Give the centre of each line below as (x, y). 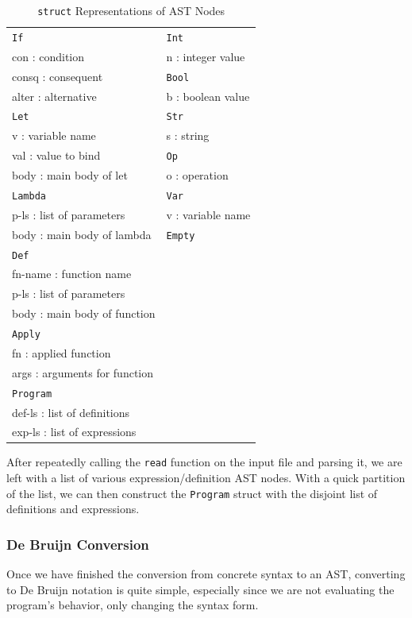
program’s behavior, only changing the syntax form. (133, 605)
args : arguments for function (83, 372)
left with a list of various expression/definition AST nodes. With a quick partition (206, 478)
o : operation (197, 175)
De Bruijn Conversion (78, 544)
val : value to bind (56, 155)
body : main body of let (70, 175)
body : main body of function (84, 313)
